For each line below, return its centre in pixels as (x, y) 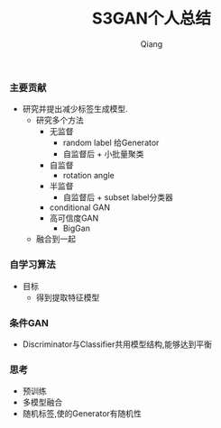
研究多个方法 (60, 120)
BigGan (76, 228)
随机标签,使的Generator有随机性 (82, 414)
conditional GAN (80, 207)
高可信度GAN (74, 218)
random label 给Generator (111, 143)
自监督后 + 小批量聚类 (103, 154)
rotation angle (88, 176)
